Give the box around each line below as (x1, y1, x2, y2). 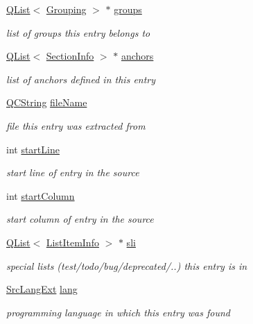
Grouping (46, 2, 87, 16)
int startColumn (6, 188, 75, 203)
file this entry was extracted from (6, 118, 146, 133)
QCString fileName (6, 95, 87, 110)
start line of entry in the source (6, 165, 139, 180)
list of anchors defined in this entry (6, 71, 156, 86)
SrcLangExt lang (6, 282, 78, 296)
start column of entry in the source (6, 212, 154, 226)
